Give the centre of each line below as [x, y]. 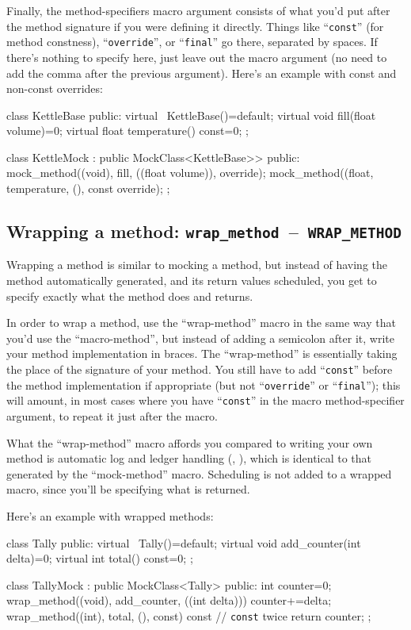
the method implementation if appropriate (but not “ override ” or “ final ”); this [204, 384]
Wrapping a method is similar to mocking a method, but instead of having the [197, 265]
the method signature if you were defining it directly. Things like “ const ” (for [195, 26]
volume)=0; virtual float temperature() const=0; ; [127, 131]
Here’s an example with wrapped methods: [110, 515]
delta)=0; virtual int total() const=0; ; [100, 558]
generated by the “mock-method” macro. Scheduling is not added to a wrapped [199, 473]
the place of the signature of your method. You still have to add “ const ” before [200, 369]
